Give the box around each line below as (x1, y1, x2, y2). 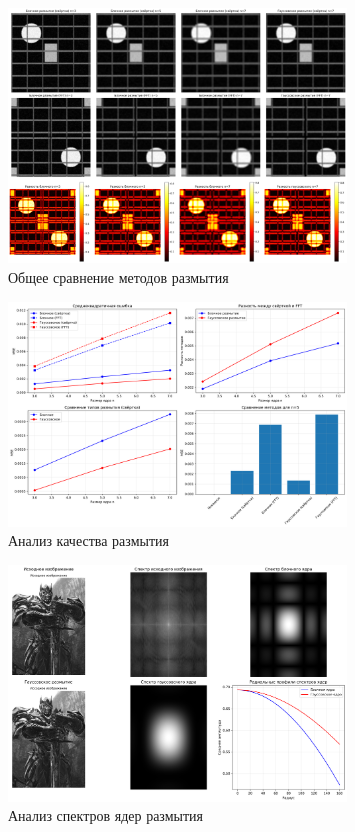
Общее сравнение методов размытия (8, 266, 229, 287)
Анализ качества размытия (8, 530, 169, 551)
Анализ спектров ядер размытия (8, 805, 204, 826)
